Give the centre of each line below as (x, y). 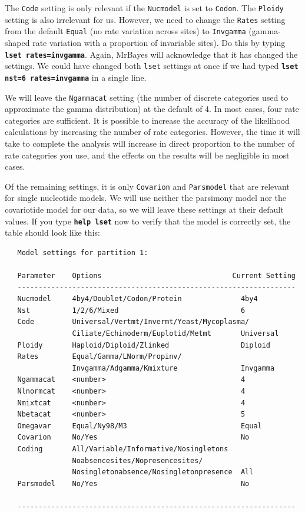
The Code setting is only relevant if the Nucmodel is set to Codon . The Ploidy (144, 8)
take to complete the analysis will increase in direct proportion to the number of (150, 143)
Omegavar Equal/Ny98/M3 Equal (140, 426)
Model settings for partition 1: (83, 252)
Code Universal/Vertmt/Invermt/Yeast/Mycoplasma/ (133, 322)
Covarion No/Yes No (133, 437)
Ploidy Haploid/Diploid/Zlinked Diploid (144, 345)
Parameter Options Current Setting (156, 276)
